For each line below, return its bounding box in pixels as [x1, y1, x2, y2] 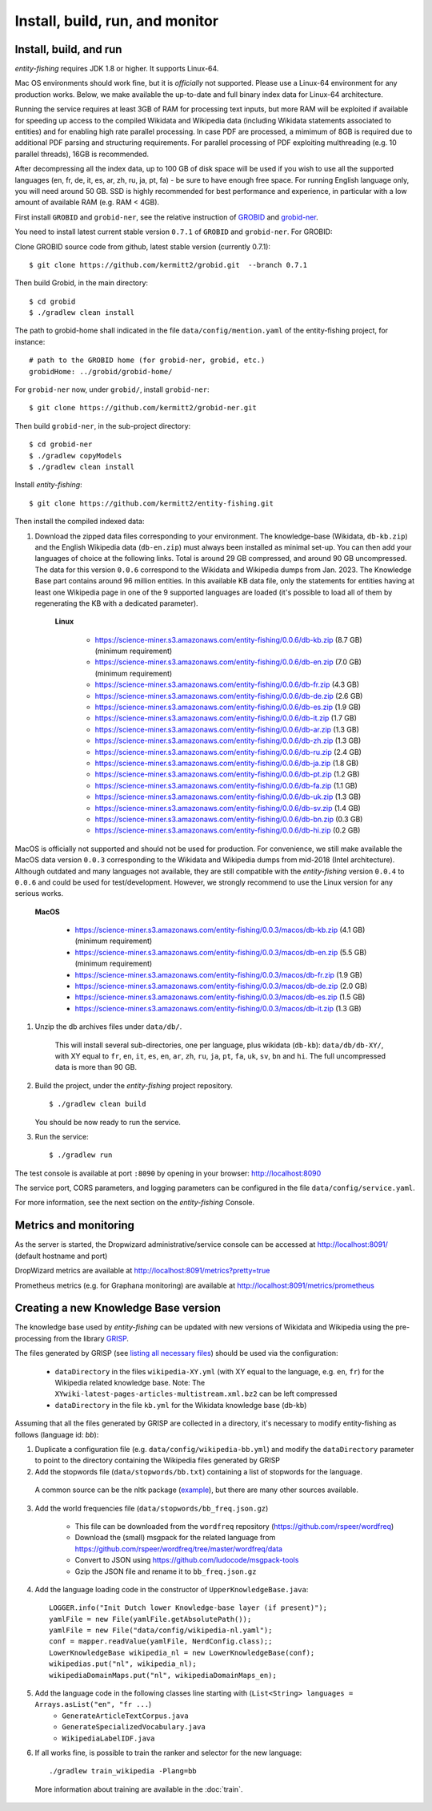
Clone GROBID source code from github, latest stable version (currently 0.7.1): [14, 241, 271, 252]
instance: [14, 337, 46, 346]
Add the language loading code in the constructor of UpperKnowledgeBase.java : [34, 1584, 309, 1594]
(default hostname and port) [14, 1251, 108, 1260]
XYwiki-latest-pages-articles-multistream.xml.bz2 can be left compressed [54, 1389, 338, 1398]
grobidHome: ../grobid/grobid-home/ [29, 367, 173, 376]
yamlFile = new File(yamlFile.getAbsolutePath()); [49, 1615, 252, 1623]
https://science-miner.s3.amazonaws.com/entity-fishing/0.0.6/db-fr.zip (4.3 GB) [94, 680, 360, 689]
